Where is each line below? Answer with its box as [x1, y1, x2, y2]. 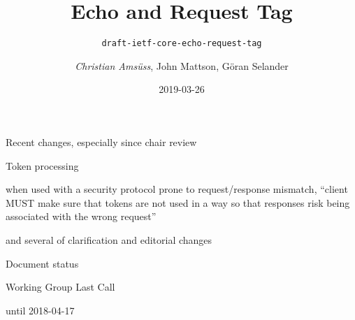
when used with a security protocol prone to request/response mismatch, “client [6, 182, 348, 196]
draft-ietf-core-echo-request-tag [101, 38, 262, 49]
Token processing [6, 158, 79, 173]
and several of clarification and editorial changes [6, 232, 212, 247]
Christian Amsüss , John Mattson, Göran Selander [75, 58, 289, 73]
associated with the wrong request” [6, 209, 157, 224]
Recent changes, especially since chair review [6, 134, 197, 149]
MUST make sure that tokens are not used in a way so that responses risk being [6, 195, 350, 210]
